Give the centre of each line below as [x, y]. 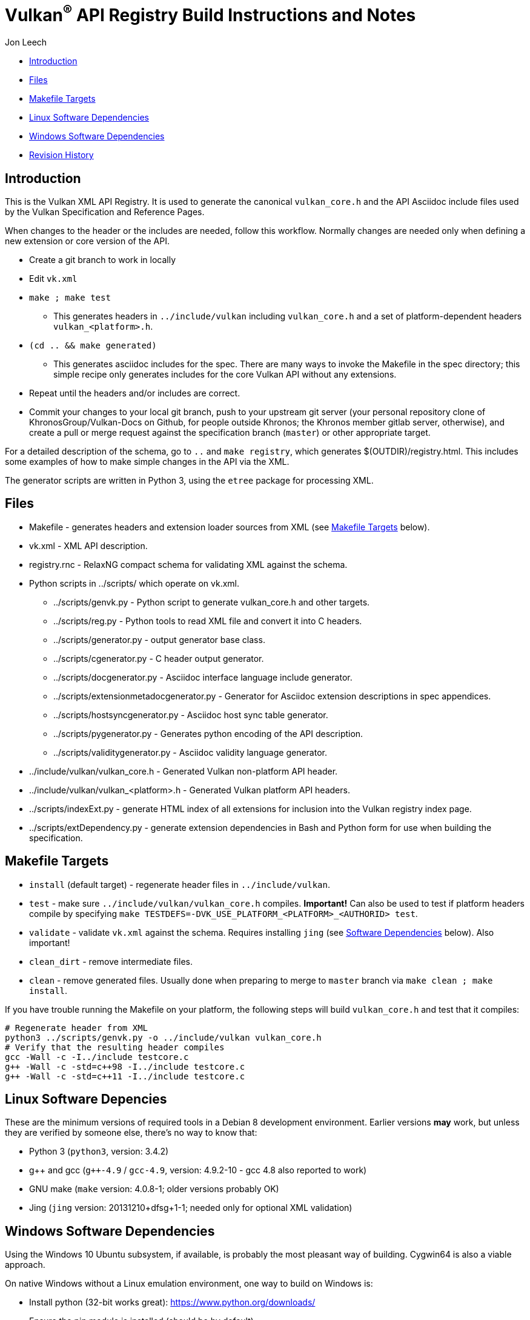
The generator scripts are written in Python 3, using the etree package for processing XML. [189, 480]
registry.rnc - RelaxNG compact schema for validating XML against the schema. [188, 564]
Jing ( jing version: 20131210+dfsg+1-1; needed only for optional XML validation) [191, 1208]
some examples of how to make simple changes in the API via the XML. [147, 461]
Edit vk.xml [53, 278]
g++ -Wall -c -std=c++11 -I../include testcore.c [125, 1076]
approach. [25, 1265]
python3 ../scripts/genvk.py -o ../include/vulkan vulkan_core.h [163, 1037]
